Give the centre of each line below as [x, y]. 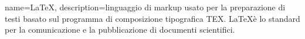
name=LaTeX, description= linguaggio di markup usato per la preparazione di [145, 7]
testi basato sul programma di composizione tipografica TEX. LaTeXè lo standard [152, 18]
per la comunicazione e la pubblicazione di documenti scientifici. [120, 30]
